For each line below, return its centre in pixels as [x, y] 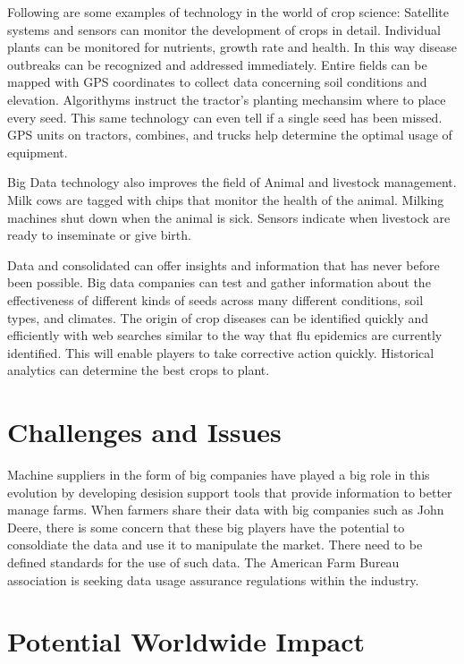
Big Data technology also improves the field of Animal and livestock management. [232, 182]
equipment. [38, 152]
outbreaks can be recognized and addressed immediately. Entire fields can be [217, 64]
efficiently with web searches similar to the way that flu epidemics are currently [225, 335]
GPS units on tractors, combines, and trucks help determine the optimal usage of [230, 135]
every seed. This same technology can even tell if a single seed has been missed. [225, 117]
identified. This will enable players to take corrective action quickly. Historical [221, 352]
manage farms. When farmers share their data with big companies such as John [226, 510]
